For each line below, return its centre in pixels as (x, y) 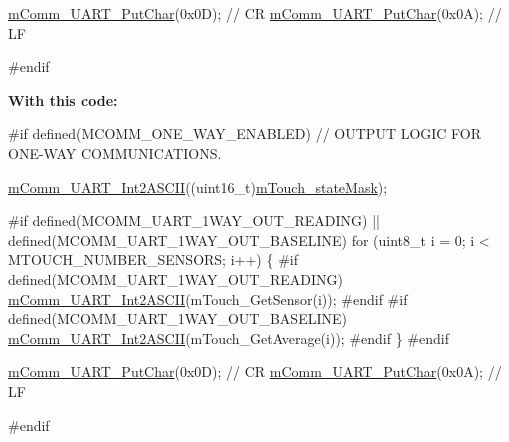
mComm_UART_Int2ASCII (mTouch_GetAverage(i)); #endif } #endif (228, 337)
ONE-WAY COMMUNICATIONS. (115, 152)
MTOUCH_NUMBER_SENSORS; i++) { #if (153, 259)
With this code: (63, 99)
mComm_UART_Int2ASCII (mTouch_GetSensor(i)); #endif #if (208, 298)
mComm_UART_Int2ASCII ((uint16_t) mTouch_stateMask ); (198, 186)
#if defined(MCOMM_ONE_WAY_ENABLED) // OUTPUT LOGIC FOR (245, 133)
